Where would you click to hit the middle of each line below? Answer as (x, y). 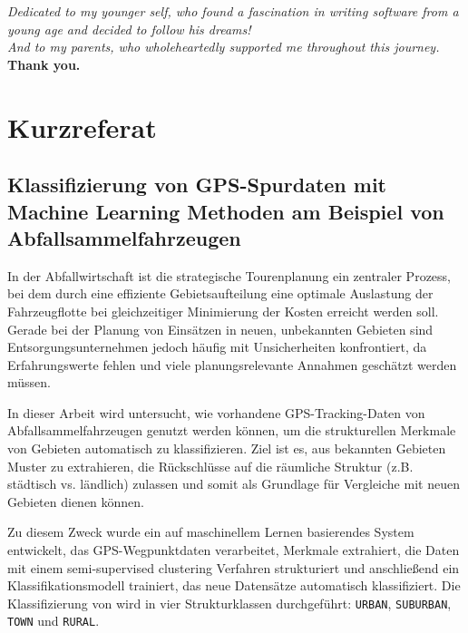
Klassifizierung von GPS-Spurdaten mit (197, 185)
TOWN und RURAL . (54, 621)
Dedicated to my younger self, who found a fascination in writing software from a (233, 11)
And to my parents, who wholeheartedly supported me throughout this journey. (224, 47)
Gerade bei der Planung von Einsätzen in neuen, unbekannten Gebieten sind (220, 329)
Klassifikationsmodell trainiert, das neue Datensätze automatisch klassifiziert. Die (234, 585)
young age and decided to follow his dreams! (129, 29)
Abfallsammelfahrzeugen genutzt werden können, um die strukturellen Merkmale (232, 430)
